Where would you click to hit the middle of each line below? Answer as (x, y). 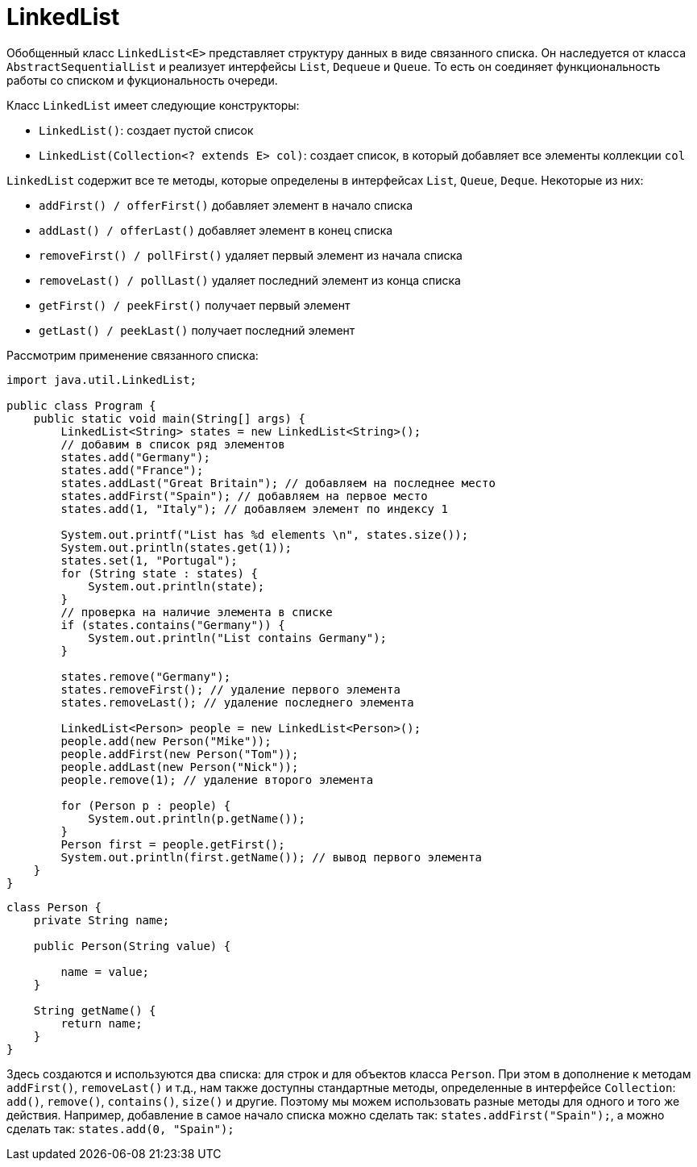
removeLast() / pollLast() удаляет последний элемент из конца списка (250, 280)
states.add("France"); (132, 470)
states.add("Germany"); (135, 457)
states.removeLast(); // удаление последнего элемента (237, 702)
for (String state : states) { (159, 573)
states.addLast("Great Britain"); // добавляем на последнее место (278, 483)
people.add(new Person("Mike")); (166, 741)
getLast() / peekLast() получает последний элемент (197, 330)
